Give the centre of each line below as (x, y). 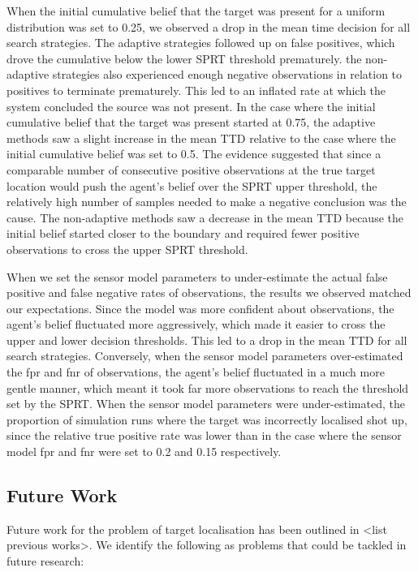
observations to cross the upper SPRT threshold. (127, 249)
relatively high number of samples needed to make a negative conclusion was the (207, 202)
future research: (45, 561)
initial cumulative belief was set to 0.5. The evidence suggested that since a (194, 154)
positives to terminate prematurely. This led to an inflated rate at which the (196, 90)
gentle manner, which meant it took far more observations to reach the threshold (208, 387)
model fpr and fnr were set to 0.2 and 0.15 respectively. (144, 452)
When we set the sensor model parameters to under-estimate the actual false (197, 276)
